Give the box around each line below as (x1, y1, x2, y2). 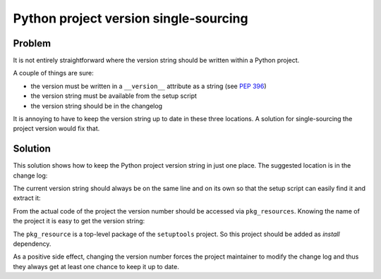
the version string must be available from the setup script (30, 92, 198, 100)
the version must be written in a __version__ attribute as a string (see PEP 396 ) (30, 82, 267, 90)
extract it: (13, 194, 41, 202)
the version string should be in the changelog (30, 101, 162, 110)
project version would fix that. (13, 124, 100, 133)
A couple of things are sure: (13, 69, 95, 77)
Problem (13, 37, 52, 49)
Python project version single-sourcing (13, 11, 248, 26)
